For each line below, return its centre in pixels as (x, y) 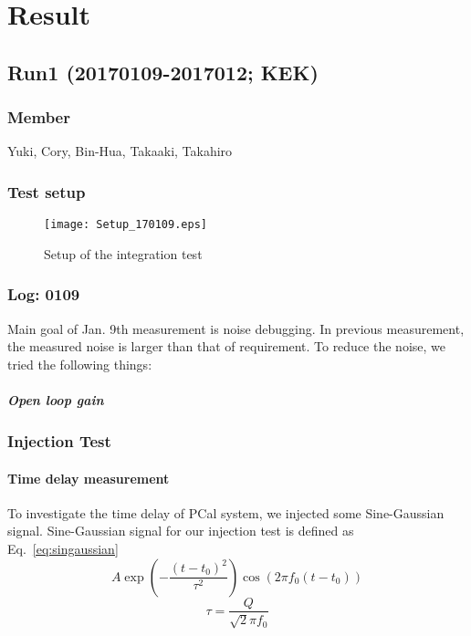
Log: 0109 (44, 294)
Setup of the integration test (123, 253)
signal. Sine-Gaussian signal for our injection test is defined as (181, 531)
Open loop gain (56, 400)
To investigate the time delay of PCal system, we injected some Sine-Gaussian (226, 512)
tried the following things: (80, 364)
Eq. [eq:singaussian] (63, 548)
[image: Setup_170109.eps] (126, 225)
